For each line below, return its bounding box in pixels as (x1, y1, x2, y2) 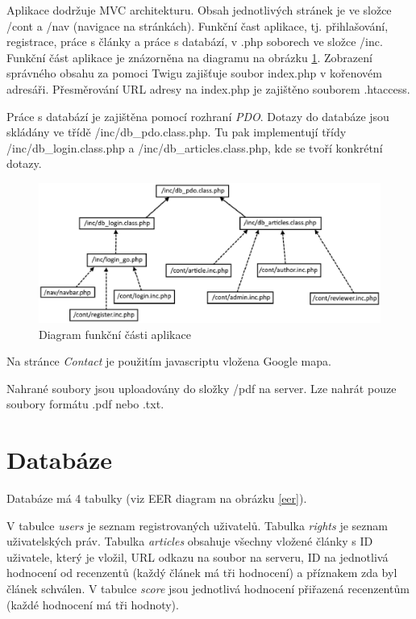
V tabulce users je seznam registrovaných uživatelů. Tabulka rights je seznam (6, 517, 388, 533)
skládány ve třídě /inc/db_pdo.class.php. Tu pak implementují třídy (6, 123, 347, 140)
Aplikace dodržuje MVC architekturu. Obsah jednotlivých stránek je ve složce (6, 2, 392, 18)
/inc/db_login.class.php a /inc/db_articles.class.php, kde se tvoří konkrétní (6, 139, 383, 156)
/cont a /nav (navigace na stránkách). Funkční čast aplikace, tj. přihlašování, (6, 17, 389, 34)
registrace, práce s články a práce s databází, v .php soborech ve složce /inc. (6, 33, 383, 50)
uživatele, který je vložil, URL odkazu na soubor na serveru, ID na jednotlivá (6, 548, 389, 565)
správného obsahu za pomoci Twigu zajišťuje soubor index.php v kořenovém (6, 65, 382, 82)
